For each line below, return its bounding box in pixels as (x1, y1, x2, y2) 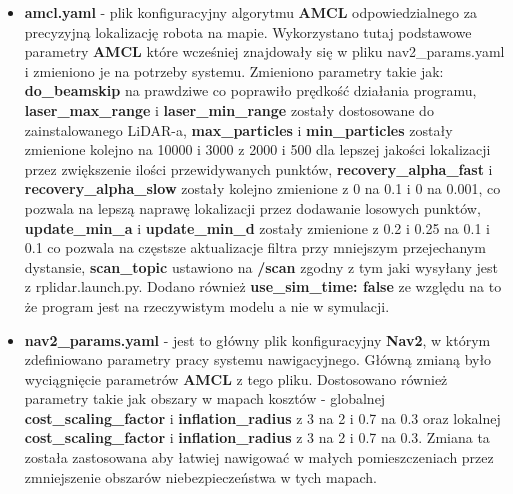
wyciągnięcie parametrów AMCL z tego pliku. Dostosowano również (24, 368, 448, 389)
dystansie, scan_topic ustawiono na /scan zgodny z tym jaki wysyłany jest (24, 256, 498, 277)
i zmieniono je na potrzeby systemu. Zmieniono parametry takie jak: (24, 60, 444, 81)
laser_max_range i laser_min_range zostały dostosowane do (24, 99, 434, 120)
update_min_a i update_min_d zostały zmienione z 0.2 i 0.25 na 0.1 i (24, 217, 490, 238)
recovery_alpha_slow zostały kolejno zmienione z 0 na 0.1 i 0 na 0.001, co (24, 178, 501, 199)
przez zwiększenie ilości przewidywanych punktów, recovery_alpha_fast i (24, 158, 493, 179)
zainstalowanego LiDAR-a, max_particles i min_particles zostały (24, 119, 453, 140)
